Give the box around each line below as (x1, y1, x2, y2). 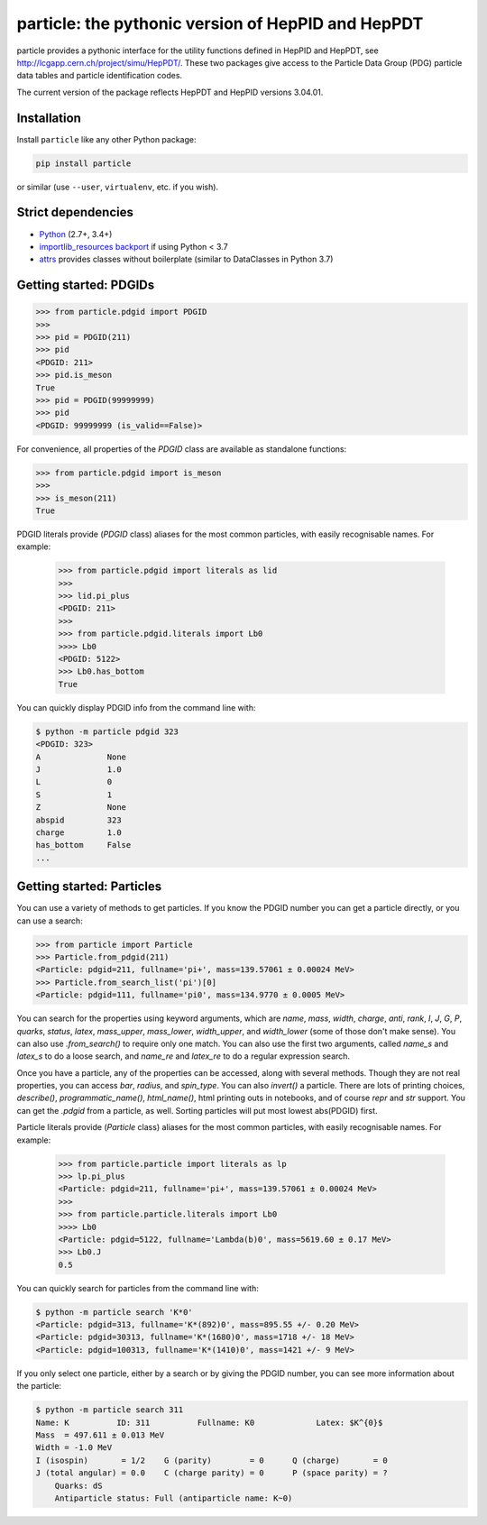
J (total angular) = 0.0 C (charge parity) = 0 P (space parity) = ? (35, 1468, 388, 1478)
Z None (35, 803, 126, 813)
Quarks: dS (54, 1480, 103, 1491)
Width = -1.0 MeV (35, 1443, 113, 1453)
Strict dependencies (16, 205, 134, 220)
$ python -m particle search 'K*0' (35, 1307, 193, 1317)
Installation (16, 110, 81, 125)
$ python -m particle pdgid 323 (35, 726, 179, 737)
